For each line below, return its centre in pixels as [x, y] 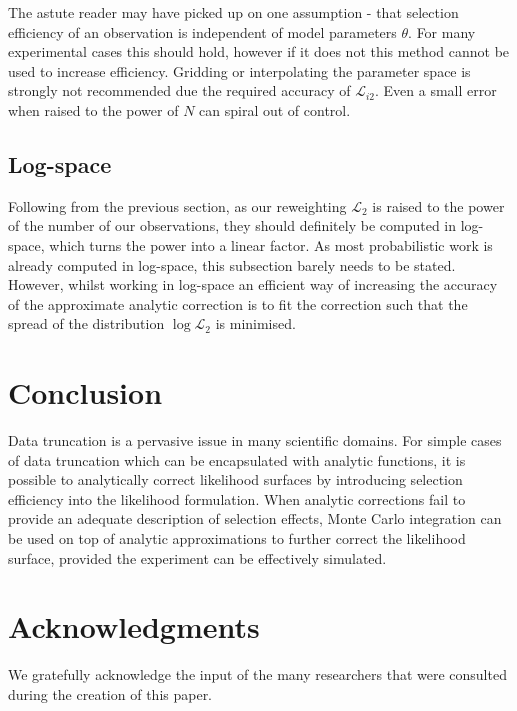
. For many [442, 31]
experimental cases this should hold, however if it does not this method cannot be [259, 51]
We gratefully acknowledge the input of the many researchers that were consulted [257, 674]
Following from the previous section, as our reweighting [177, 205]
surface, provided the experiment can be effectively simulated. [197, 557]
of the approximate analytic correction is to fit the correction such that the [238, 303]
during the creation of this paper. [110, 693]
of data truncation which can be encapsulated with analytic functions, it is [237, 459]
